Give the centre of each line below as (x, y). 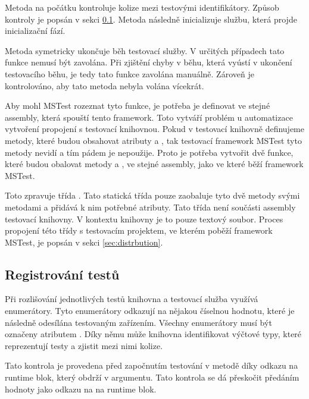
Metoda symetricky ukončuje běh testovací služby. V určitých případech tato (145, 50)
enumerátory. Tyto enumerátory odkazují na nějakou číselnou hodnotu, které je (150, 311)
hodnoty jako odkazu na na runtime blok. (81, 389)
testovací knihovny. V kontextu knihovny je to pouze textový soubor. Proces (144, 219)
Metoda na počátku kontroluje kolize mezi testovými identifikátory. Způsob (142, 7)
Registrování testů (62, 274)
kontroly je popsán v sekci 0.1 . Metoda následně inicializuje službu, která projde (151, 19)
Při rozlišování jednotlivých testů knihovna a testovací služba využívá (132, 299)
